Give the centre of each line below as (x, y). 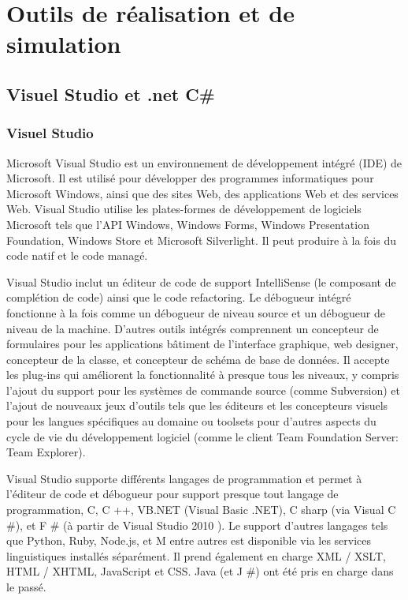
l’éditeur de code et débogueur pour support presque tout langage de (172, 494)
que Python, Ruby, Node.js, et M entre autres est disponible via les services (189, 540)
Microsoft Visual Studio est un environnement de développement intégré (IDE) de (204, 162)
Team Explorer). (46, 452)
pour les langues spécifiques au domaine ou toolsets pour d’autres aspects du (191, 421)
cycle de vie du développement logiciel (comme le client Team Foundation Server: (203, 436)
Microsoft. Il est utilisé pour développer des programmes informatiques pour (190, 178)
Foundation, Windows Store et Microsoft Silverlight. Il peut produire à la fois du (201, 240)
